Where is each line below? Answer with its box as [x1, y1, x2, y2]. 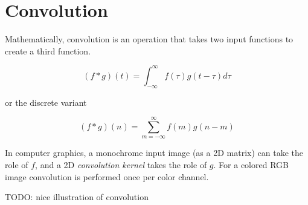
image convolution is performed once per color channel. [5, 170, 209, 183]
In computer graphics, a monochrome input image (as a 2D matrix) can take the [5, 146, 303, 159]
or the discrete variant [5, 96, 87, 108]
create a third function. [5, 44, 91, 57]
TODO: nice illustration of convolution [5, 190, 149, 203]
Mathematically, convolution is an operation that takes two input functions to [5, 33, 294, 45]
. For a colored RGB [213, 158, 289, 171]
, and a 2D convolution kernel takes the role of [35, 158, 207, 171]
